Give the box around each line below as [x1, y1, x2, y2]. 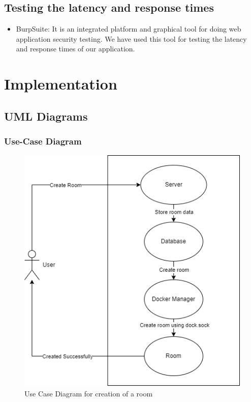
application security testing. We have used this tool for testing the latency [16, 33, 247, 44]
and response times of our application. [16, 43, 135, 54]
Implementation [4, 73, 117, 94]
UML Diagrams [4, 108, 88, 124]
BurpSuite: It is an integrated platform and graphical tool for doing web [16, 23, 241, 34]
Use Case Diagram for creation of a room [24, 388, 153, 398]
